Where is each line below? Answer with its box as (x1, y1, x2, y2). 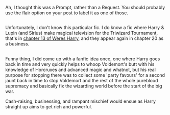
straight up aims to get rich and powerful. (5, 103, 92, 109)
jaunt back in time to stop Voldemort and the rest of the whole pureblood (5, 77, 158, 83)
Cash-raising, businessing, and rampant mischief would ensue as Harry (5, 98, 156, 104)
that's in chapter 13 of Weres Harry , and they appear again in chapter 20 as (5, 35, 164, 41)
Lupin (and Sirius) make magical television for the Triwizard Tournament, (5, 30, 158, 36)
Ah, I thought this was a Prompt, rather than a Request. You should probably (5, 5, 165, 10)
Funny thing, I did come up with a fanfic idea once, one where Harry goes (5, 56, 160, 62)
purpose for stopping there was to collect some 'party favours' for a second (5, 72, 165, 78)
